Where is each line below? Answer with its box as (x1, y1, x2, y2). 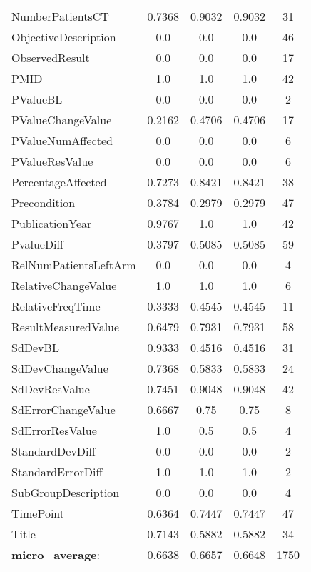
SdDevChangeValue (11, 360, 108, 376)
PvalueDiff (11, 236, 63, 252)
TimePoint (11, 505, 65, 521)
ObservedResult (11, 49, 90, 66)
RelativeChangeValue (11, 277, 117, 293)
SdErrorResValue (11, 422, 97, 438)
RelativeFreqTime (11, 298, 101, 314)
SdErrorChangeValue (11, 401, 116, 418)
